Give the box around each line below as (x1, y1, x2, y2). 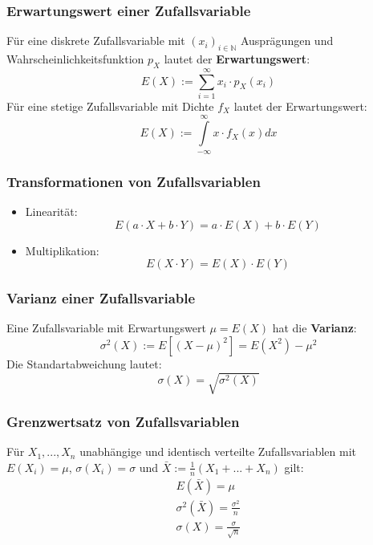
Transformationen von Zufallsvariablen (6, 171, 261, 191)
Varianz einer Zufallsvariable (6, 288, 196, 308)
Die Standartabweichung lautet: (6, 355, 162, 372)
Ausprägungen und (240, 32, 334, 49)
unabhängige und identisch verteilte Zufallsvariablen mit (79, 443, 357, 460)
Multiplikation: (25, 242, 99, 258)
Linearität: (25, 202, 78, 219)
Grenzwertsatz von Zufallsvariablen (6, 412, 240, 431)
